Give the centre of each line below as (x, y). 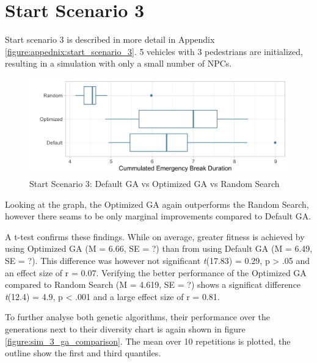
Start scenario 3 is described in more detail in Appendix (110, 39)
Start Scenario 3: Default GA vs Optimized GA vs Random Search (155, 184)
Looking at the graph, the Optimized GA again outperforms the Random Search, (157, 204)
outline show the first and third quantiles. (83, 353)
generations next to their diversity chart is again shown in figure (125, 329)
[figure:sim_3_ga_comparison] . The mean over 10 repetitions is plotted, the (148, 341)
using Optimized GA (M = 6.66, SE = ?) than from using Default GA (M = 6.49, (159, 248)
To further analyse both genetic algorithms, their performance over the (138, 317)
